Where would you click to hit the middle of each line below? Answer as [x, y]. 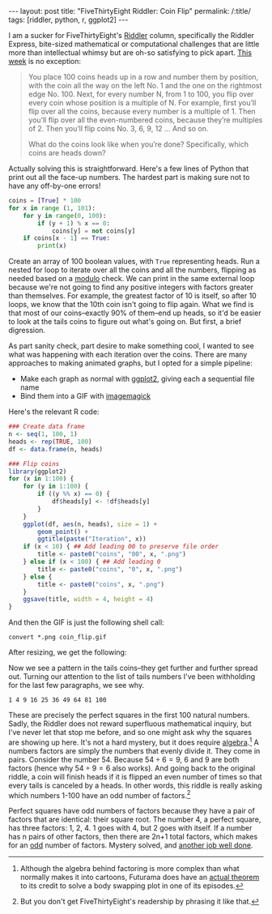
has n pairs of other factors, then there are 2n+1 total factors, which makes [133, 837]
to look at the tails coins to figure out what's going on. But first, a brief [125, 322]
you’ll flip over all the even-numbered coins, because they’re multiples [145, 120]
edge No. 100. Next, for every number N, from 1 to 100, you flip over [141, 94]
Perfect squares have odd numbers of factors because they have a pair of [132, 811]
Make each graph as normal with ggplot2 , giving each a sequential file [137, 379]
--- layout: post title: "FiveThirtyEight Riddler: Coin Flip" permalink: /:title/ [130, 11]
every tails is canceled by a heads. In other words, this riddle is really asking [135, 785]
